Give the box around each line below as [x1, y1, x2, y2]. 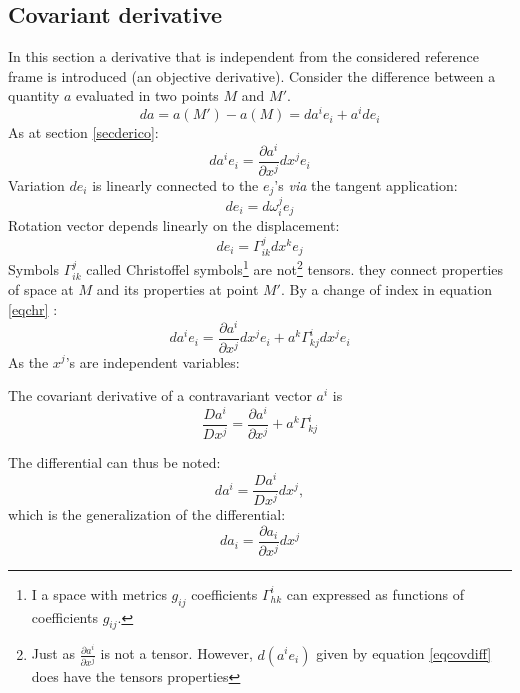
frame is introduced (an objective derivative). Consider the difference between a [8, 65, 496, 86]
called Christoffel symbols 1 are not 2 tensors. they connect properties [86, 256, 504, 279]
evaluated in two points [76, 85, 219, 106]
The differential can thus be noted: [8, 451, 221, 472]
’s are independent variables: [65, 351, 240, 372]
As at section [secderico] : [8, 122, 159, 143]
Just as [31, 643, 75, 664]
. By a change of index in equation [280, 279, 492, 300]
